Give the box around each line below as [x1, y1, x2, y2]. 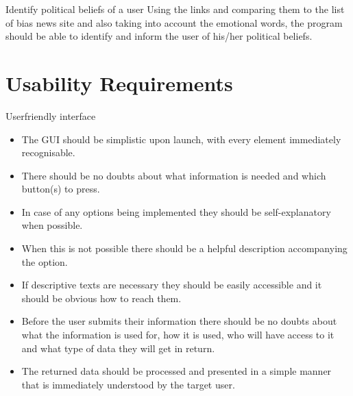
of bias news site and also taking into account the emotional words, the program [5, 15, 343, 29]
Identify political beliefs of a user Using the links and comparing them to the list [5, 2, 345, 16]
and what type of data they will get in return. [21, 341, 215, 355]
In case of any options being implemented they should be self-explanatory [21, 204, 331, 219]
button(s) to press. [21, 182, 100, 196]
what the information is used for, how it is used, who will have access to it [21, 327, 334, 342]
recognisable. [21, 145, 75, 160]
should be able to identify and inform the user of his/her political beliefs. [5, 29, 313, 43]
